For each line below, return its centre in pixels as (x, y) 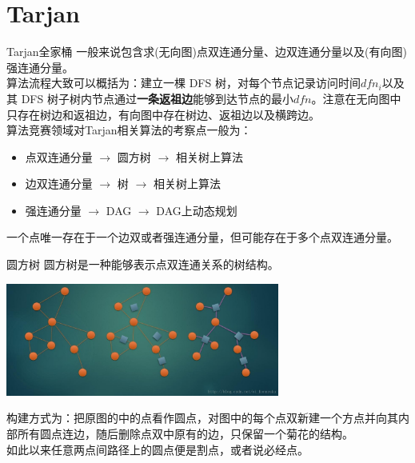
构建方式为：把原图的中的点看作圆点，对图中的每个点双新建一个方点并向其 (202, 418)
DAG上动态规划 (197, 210)
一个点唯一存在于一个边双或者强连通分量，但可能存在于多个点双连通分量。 (202, 237)
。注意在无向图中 (356, 98)
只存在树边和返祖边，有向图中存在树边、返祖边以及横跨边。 (163, 114)
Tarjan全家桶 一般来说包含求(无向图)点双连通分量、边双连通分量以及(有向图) (207, 52)
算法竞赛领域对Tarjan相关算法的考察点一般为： (129, 130)
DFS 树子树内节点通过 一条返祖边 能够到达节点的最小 (157, 98)
